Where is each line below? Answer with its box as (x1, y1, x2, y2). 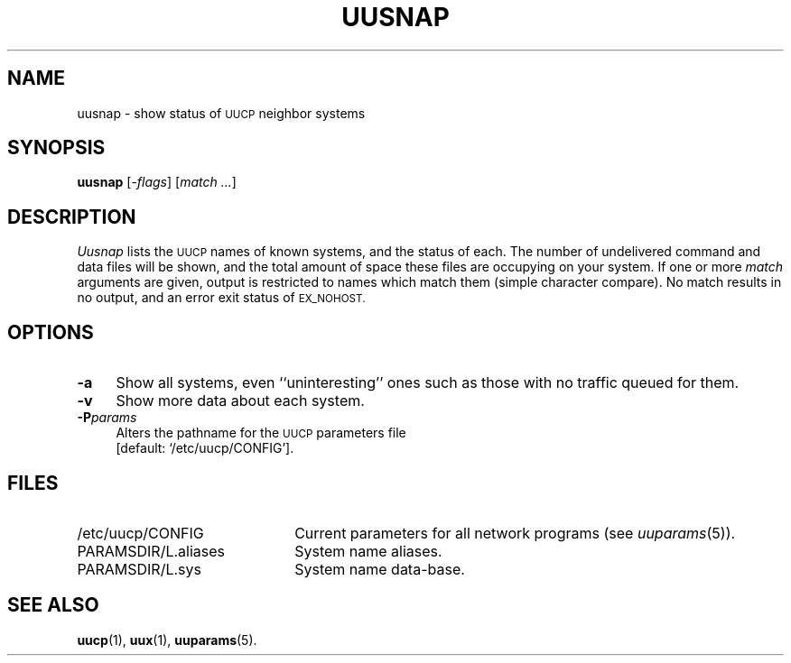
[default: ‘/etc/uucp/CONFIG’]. (116, 440, 294, 456)
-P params (77, 410, 137, 426)
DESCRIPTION (7, 205, 136, 228)
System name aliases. (294, 541, 442, 560)
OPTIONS (7, 320, 94, 344)
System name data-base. (294, 559, 465, 578)
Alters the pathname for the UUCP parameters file (116, 425, 406, 441)
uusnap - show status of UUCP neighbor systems (77, 105, 366, 121)
